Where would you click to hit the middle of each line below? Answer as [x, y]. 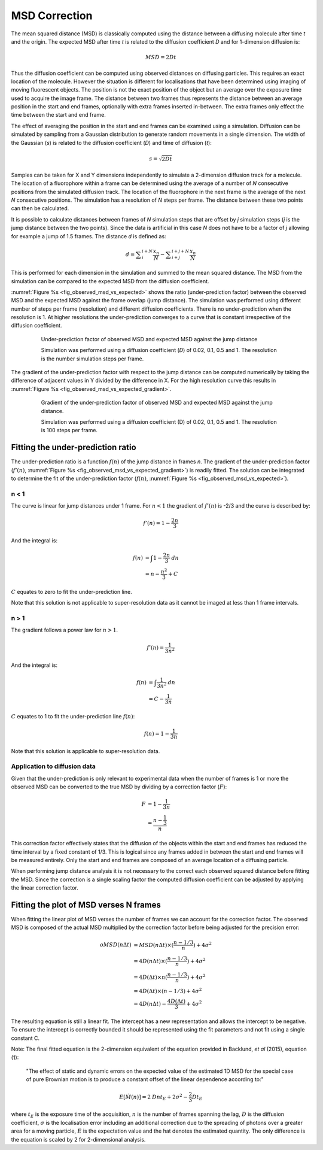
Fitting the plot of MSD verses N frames [86, 905]
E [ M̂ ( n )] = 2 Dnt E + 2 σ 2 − [154, 1097]
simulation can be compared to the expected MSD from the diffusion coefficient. [110, 281]
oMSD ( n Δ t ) [115, 945]
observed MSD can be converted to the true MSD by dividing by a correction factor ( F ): [119, 787]
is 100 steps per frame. [69, 430]
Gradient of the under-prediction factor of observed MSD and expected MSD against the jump [157, 403]
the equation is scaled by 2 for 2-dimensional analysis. [78, 1139]
